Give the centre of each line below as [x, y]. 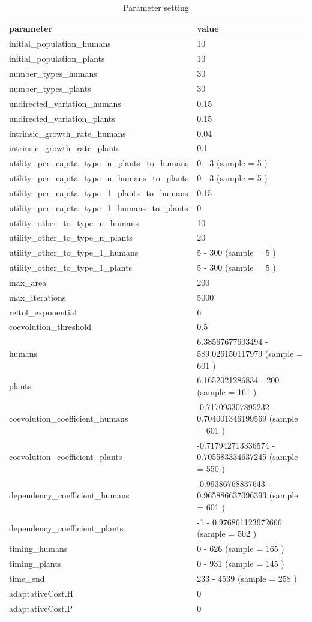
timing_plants [35, 564]
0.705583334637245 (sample [247, 457]
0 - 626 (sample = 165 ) [241, 549]
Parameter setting [156, 7]
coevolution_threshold [50, 327]
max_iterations [37, 297]
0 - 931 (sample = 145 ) [241, 564]
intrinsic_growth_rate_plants [64, 148]
